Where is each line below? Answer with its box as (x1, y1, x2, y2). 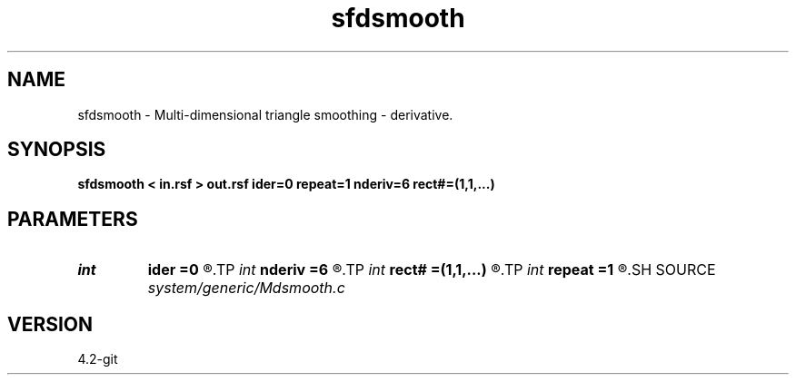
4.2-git (77, 351, 118, 367)
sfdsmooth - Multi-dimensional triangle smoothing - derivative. (77, 106, 453, 122)
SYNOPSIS (7, 138, 106, 162)
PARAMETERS (7, 207, 138, 230)
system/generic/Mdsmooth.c (147, 279, 345, 298)
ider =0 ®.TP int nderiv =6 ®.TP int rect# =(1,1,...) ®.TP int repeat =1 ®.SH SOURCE (147, 260, 716, 279)
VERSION (7, 312, 94, 336)
